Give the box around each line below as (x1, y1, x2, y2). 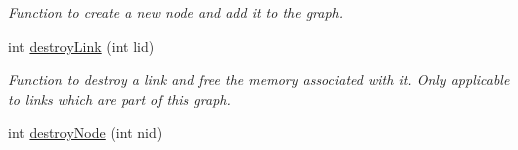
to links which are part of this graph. (8, 88, 231, 109)
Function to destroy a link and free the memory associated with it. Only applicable (8, 69, 510, 90)
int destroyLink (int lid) (8, 35, 155, 56)
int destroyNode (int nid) (8, 122, 163, 143)
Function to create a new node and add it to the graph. (8, 2, 344, 22)
